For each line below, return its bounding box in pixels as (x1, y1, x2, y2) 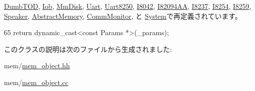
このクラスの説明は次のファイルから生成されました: (4, 44, 172, 54)
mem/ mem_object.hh (4, 60, 70, 71)
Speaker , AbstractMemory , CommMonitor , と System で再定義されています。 (4, 10, 242, 21)
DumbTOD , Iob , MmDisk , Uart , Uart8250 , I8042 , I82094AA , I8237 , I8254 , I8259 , (4, 1, 252, 11)
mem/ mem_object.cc (4, 77, 69, 87)
